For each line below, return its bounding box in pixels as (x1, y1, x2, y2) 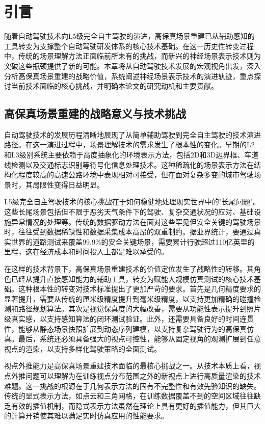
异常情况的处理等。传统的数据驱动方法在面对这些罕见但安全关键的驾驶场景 (11, 216, 261, 227)
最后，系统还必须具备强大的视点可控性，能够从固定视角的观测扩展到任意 (18, 333, 261, 344)
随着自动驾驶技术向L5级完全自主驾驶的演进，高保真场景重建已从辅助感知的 (4, 31, 255, 41)
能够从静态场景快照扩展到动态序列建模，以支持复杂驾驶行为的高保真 (18, 323, 247, 334)
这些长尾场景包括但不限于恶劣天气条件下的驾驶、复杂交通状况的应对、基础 (4, 206, 254, 217)
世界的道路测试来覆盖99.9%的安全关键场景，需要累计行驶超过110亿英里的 (11, 236, 255, 247)
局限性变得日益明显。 (32, 179, 104, 190)
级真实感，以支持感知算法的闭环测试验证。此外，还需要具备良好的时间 (4, 313, 240, 324)
